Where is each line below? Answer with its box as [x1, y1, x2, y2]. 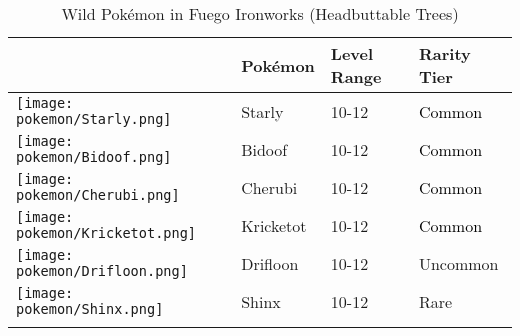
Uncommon [418, 251, 499, 275]
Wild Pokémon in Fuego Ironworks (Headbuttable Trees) [61, 2, 459, 25]
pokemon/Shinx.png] [16, 301, 164, 317]
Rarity [418, 42, 471, 65]
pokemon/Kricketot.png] [16, 225, 197, 241]
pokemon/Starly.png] [16, 111, 172, 127]
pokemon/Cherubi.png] [16, 187, 180, 203]
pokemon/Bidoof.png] [16, 149, 172, 165]
